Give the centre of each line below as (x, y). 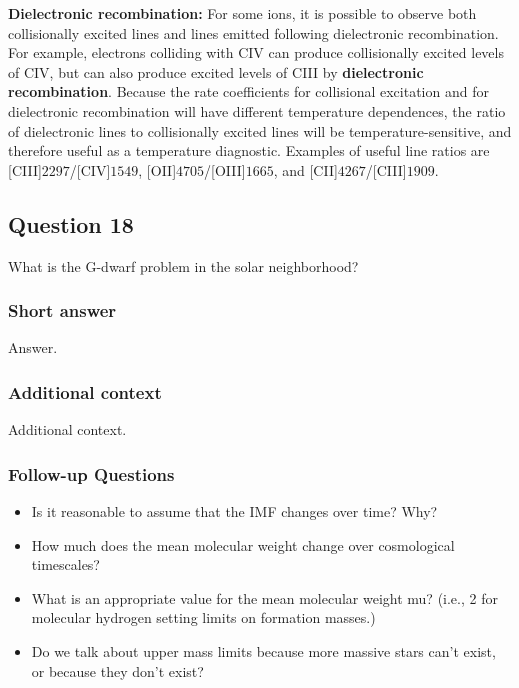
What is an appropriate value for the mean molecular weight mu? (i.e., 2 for (264, 597)
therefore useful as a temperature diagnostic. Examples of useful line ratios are (249, 150)
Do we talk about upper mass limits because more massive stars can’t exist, (263, 650)
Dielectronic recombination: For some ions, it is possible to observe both (242, 13)
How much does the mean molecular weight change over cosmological (243, 544)
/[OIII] (225, 169)
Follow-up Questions (91, 473)
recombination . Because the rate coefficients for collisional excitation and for (248, 91)
